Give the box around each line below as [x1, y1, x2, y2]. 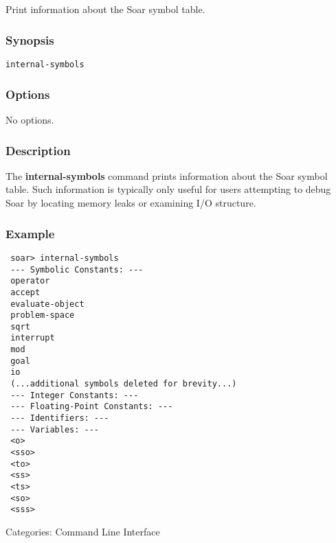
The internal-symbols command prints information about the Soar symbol [5, 168, 328, 183]
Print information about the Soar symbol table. [5, 2, 205, 16]
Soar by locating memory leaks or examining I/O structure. [5, 196, 256, 210]
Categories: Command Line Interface [5, 524, 160, 538]
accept [10, 287, 41, 297]
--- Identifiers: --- [10, 413, 109, 424]
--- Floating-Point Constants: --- [10, 402, 173, 412]
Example [5, 224, 55, 242]
